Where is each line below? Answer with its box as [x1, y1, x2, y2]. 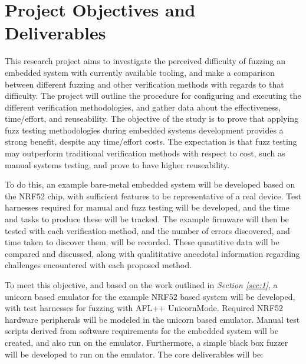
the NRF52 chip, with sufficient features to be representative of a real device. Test [5, 189, 302, 202]
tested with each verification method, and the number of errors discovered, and [5, 224, 290, 236]
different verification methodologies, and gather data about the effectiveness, [5, 101, 281, 113]
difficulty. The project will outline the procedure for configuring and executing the [5, 89, 301, 102]
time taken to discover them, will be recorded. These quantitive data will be [5, 236, 279, 248]
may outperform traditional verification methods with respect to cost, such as [5, 147, 285, 159]
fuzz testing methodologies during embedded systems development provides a [5, 123, 284, 136]
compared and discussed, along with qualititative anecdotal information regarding [5, 247, 300, 259]
